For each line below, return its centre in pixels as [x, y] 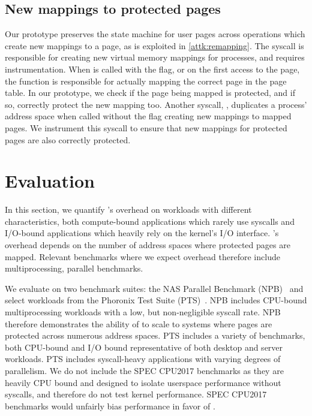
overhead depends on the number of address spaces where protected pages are [148, 245]
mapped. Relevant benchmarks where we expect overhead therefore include [142, 256]
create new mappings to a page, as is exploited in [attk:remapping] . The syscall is [154, 45]
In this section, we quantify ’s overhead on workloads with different [128, 209]
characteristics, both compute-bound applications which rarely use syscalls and [150, 221]
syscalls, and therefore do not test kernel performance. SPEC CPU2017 [136, 394]
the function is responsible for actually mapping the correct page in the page [146, 81]
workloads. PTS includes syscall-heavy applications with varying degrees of [143, 359]
